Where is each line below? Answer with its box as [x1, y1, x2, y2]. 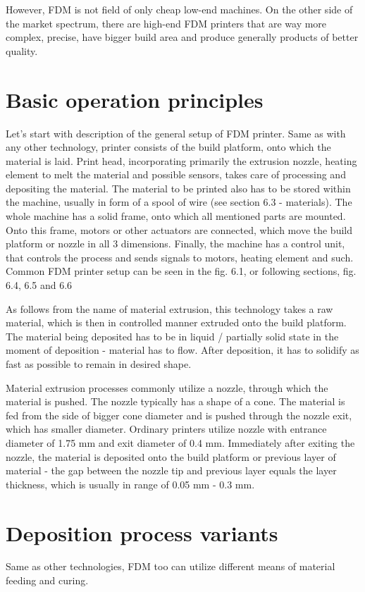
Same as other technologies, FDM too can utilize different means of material [6, 559, 335, 574]
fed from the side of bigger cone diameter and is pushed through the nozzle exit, [6, 407, 352, 422]
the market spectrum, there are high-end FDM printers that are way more [6, 16, 327, 30]
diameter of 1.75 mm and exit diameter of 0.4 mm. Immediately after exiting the [6, 435, 355, 450]
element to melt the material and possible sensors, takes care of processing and [6, 167, 346, 182]
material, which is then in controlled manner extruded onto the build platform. [6, 315, 347, 330]
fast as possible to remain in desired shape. [6, 357, 192, 371]
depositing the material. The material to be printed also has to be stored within [6, 180, 351, 195]
